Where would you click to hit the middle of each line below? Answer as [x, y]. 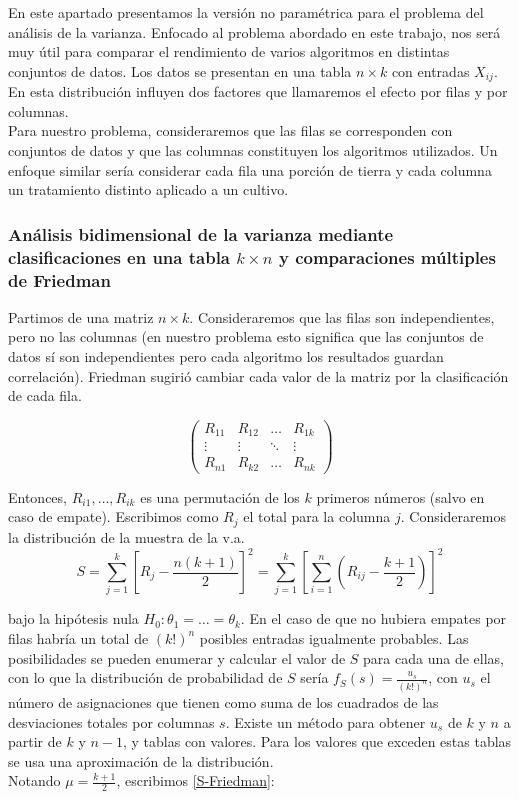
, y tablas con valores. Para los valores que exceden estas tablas [317, 741]
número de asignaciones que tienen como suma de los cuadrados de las [223, 702]
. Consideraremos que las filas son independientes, [342, 316]
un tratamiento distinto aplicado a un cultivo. [148, 189]
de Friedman [59, 279]
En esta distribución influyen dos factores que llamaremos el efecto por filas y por [258, 91]
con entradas [430, 70]
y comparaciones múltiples [387, 256]
